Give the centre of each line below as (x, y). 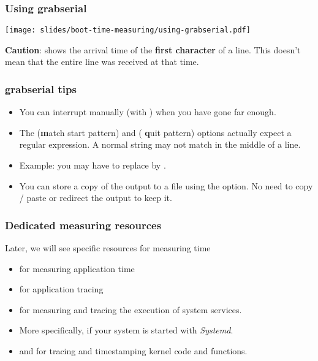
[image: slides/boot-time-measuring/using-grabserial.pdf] (128, 30)
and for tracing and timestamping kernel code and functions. (133, 351)
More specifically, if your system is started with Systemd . (126, 330)
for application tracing (61, 289)
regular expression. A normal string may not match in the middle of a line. (160, 144)
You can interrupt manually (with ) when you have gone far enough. (148, 112)
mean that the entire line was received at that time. (102, 62)
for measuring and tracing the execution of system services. (131, 309)
